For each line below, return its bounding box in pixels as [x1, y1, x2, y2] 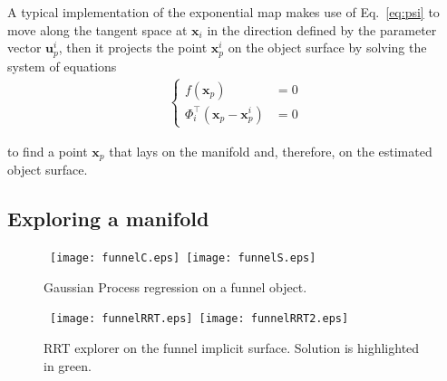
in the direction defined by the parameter [207, 20, 437, 39]
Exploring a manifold [7, 205, 209, 233]
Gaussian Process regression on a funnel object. [44, 277, 307, 296]
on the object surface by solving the [228, 38, 427, 57]
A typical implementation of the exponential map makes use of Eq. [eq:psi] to [7, 3, 440, 21]
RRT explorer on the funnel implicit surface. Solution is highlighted [44, 338, 420, 357]
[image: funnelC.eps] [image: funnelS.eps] [50, 252, 316, 265]
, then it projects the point [58, 38, 208, 57]
